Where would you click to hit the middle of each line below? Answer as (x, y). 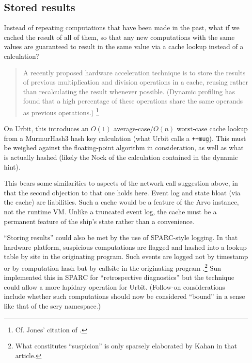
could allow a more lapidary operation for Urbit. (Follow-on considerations (115, 286)
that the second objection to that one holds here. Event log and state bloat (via (122, 192)
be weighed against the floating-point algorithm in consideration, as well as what (124, 147)
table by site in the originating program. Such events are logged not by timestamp (126, 256)
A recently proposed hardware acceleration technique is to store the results (134, 72)
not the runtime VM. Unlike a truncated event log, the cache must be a (110, 212)
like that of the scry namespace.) (53, 306)
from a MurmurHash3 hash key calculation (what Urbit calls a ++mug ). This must (125, 138)
